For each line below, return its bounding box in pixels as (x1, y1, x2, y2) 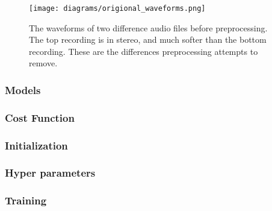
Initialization (5, 137, 68, 153)
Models (5, 82, 41, 97)
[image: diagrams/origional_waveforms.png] (29, 4, 206, 13)
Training (5, 193, 47, 208)
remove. (29, 57, 58, 69)
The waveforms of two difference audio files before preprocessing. (29, 21, 268, 34)
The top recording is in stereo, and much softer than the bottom (29, 33, 267, 46)
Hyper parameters (5, 165, 96, 180)
